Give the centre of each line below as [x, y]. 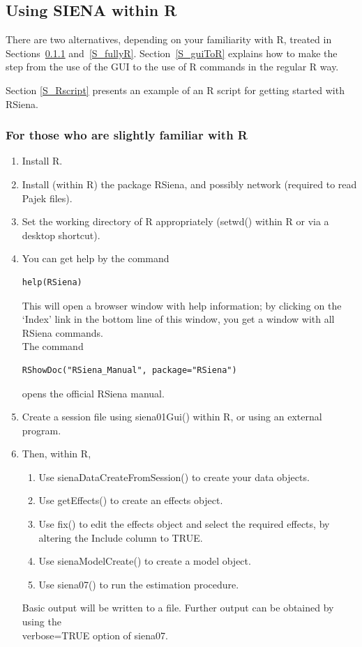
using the [42, 622]
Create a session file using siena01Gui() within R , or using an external [172, 417]
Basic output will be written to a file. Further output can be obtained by [178, 608]
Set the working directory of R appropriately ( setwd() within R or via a [175, 221]
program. [42, 430]
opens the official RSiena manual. [93, 393]
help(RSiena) [52, 282]
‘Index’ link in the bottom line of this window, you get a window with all [178, 319]
